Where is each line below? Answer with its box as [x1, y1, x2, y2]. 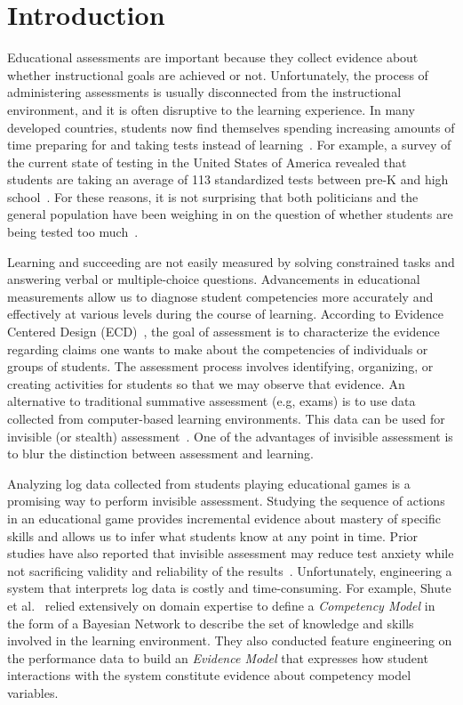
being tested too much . [7, 223, 139, 241]
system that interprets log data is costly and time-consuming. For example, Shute [7, 579, 451, 597]
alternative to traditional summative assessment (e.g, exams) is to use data [7, 392, 416, 410]
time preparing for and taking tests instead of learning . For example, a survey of [7, 135, 451, 154]
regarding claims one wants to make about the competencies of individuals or [7, 339, 428, 358]
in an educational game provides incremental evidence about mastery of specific [7, 508, 441, 527]
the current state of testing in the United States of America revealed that [7, 152, 407, 171]
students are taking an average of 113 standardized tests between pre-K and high [7, 170, 449, 189]
